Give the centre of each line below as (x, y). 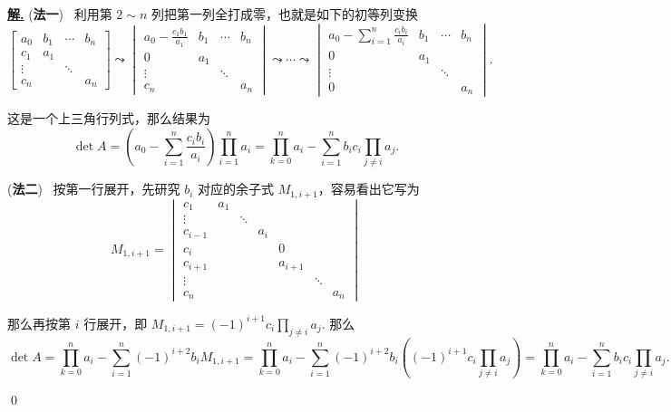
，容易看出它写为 (369, 189)
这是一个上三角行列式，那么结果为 (109, 118)
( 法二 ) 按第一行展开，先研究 (94, 189)
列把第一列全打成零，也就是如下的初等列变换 (285, 14)
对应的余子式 (236, 189)
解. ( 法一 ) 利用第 (60, 14)
